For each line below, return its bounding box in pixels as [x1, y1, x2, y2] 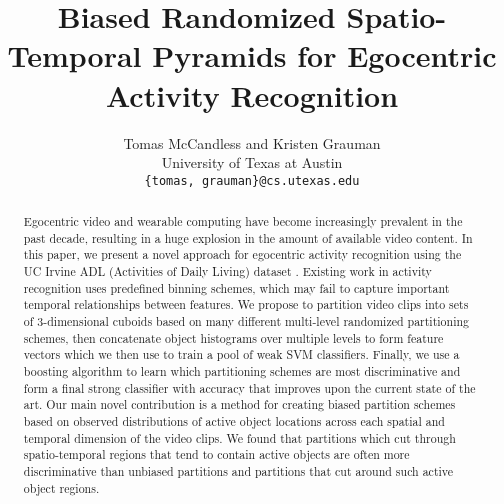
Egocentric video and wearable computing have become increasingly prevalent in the [23, 213, 463, 230]
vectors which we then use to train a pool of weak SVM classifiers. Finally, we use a [23, 346, 460, 363]
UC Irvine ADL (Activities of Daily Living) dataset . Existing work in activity [23, 263, 432, 280]
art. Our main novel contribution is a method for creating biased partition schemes [23, 396, 456, 413]
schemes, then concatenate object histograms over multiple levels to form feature [23, 329, 444, 346]
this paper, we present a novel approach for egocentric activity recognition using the [23, 246, 462, 263]
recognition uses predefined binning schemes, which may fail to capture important [23, 279, 450, 296]
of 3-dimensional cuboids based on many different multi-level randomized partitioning [23, 313, 470, 330]
